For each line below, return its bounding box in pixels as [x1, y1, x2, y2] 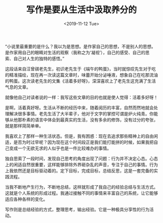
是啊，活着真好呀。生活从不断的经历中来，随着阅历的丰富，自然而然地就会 [5, 105, 154, 111]
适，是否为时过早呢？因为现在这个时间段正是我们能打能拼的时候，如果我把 [5, 139, 154, 145]
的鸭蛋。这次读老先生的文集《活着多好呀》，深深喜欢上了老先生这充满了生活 [5, 78, 156, 84]
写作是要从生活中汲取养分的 [26, 4, 137, 16]
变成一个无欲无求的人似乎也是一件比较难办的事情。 [9, 145, 112, 151]
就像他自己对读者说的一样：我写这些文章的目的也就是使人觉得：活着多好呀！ [5, 94, 158, 100]
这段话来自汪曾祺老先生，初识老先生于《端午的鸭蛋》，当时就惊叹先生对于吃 [5, 66, 156, 72]
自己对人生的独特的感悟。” [13, 55, 65, 61]
